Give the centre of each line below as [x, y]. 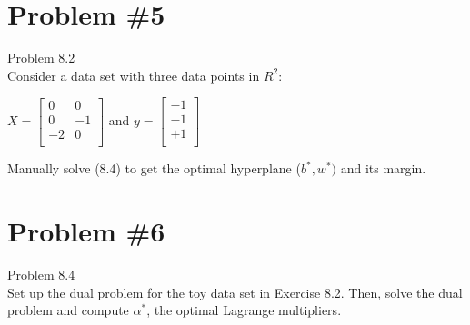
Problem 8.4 [41, 275]
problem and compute [68, 310]
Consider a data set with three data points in [134, 75]
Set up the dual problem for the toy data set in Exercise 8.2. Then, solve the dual [235, 292]
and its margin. [383, 168]
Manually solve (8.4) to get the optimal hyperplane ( [154, 168]
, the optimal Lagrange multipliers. [244, 310]
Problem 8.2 [41, 58]
